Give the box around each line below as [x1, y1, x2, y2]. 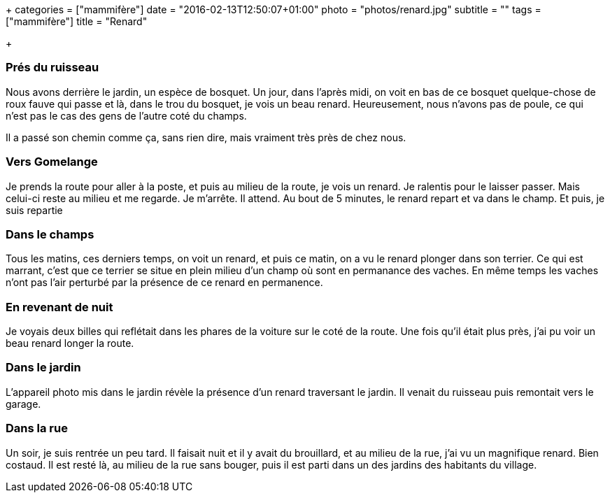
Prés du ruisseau [6, 60, 99, 75]
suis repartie [6, 204, 63, 216]
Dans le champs [6, 227, 94, 241]
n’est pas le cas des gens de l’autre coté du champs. [6, 109, 247, 122]
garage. [6, 397, 41, 410]
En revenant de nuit [6, 299, 113, 314]
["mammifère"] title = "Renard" [6, 15, 148, 27]
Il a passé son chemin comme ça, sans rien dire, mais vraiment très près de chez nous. [6, 131, 406, 143]
